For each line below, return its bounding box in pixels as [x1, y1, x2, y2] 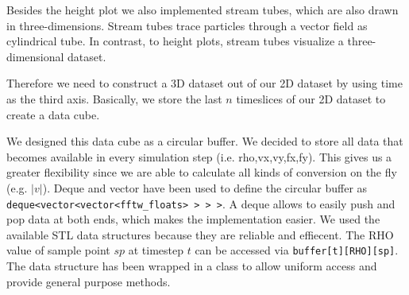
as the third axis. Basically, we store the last [6, 90, 222, 107]
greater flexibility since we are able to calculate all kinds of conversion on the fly [6, 164, 397, 180]
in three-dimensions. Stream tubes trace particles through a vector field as [6, 17, 368, 33]
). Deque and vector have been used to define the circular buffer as [42, 179, 368, 196]
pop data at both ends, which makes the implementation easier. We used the [6, 211, 380, 227]
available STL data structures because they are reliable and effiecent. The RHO [6, 226, 394, 243]
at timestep [128, 242, 183, 258]
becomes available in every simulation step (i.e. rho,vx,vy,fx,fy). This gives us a [6, 148, 392, 165]
